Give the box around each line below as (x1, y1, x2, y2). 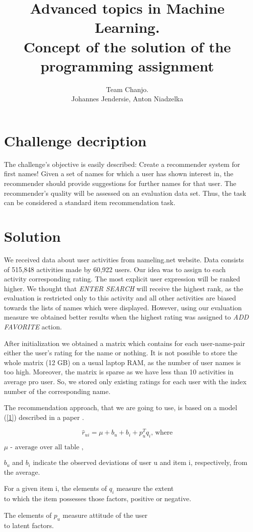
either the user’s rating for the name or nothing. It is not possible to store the (4, 347, 238, 358)
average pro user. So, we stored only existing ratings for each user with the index (4, 376, 247, 387)
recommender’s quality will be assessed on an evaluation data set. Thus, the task (4, 187, 246, 198)
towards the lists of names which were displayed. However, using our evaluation (4, 302, 242, 312)
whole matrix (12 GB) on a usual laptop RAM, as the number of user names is (4, 357, 241, 367)
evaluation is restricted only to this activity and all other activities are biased (4, 293, 236, 303)
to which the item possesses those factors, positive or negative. (4, 493, 191, 504)
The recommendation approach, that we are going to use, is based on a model (4, 402, 237, 413)
